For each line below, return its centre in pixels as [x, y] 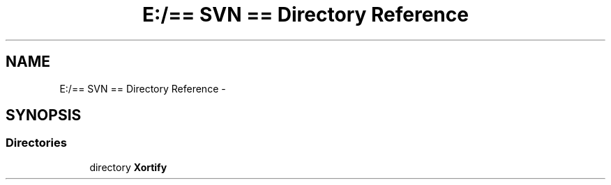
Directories [36, 143]
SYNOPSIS [44, 115]
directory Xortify [128, 167]
